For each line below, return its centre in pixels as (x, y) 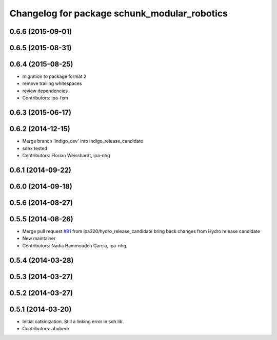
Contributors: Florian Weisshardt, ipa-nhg (66, 155)
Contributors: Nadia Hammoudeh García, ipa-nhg (74, 245)
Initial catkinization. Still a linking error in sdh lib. (73, 321)
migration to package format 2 (54, 76)
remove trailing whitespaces (52, 83)
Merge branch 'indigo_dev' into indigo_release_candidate (83, 141)
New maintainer (39, 239)
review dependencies (45, 91)
